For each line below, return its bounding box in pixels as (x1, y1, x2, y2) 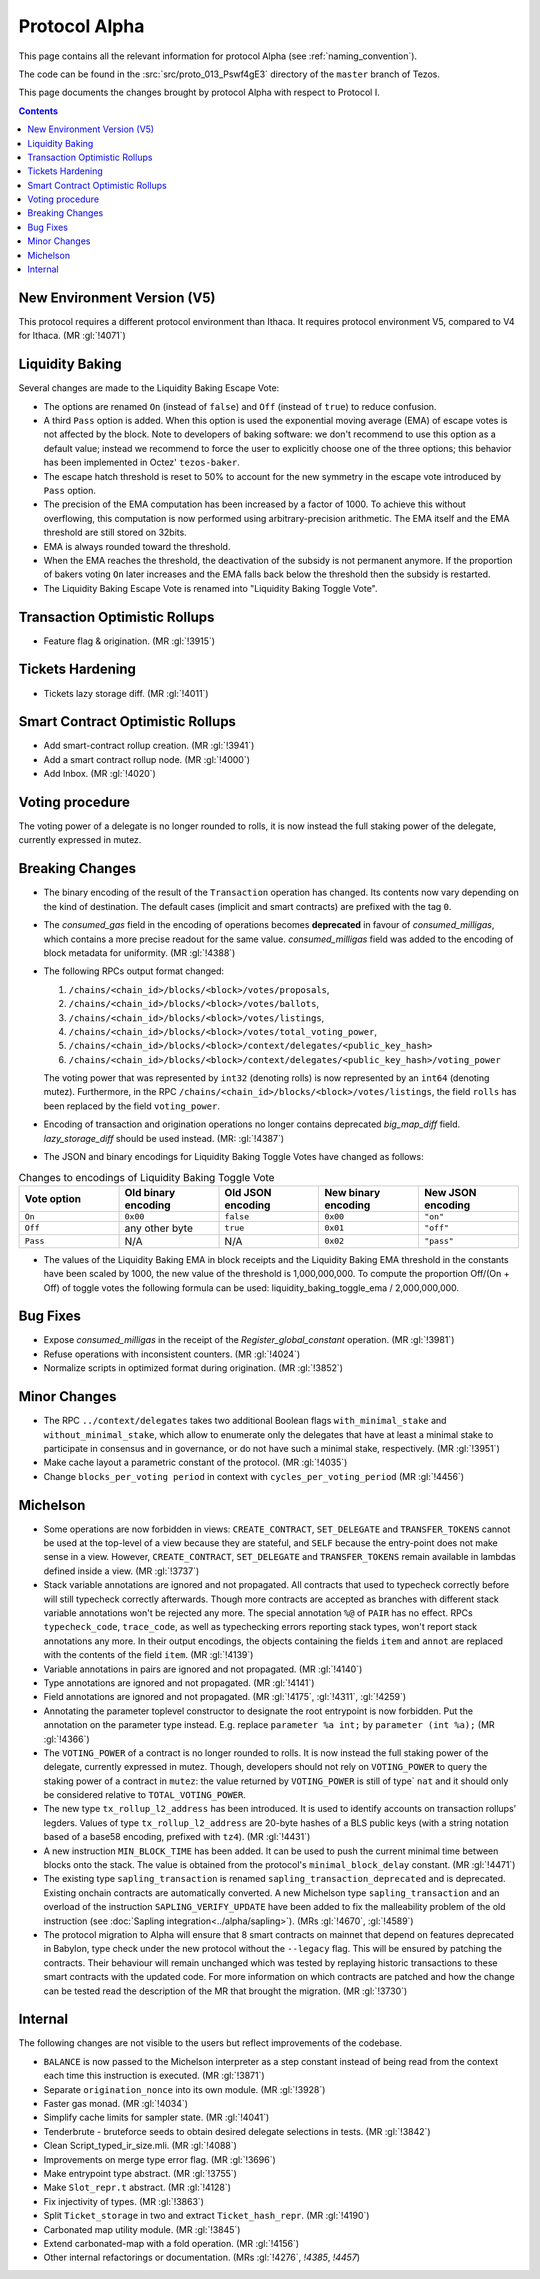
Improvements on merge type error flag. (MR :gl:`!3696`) (43, 2153, 277, 2165)
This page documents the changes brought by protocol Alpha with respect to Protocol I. (18, 86, 380, 99)
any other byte (124, 1221, 194, 1235)
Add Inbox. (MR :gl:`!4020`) (43, 768, 157, 780)
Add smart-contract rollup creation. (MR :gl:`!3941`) (43, 740, 255, 752)
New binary (324, 1185, 381, 1199)
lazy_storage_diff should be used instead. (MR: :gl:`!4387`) (43, 1132, 285, 1144)
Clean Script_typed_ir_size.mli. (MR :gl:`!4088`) (43, 2140, 237, 2152)
